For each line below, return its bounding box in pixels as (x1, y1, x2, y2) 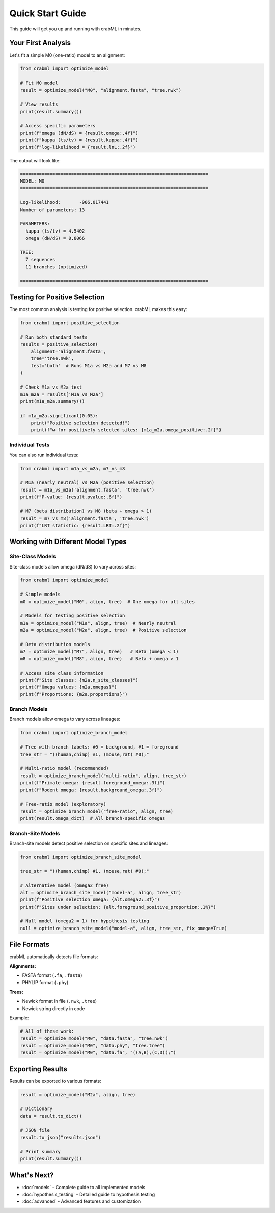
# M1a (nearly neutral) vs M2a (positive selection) (20, 480, 155, 485)
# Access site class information (20, 670, 104, 676)
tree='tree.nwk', (31, 356, 74, 362)
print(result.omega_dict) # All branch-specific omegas (20, 816, 166, 821)
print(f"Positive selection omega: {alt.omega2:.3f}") (20, 897, 160, 902)
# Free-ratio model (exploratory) (20, 801, 106, 807)
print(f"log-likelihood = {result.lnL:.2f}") (20, 144, 136, 150)
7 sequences (25, 256, 56, 263)
